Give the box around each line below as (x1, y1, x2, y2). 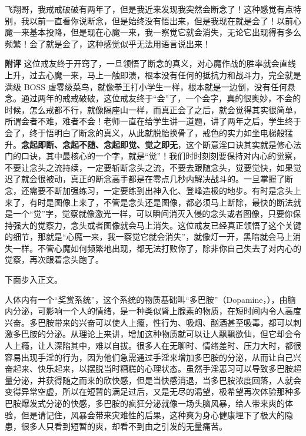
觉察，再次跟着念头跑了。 (5, 253, 104, 266)
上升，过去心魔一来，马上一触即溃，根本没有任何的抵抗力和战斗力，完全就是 (5, 68, 301, 81)
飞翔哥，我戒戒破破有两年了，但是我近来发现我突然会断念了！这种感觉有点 (5, 3, 293, 15)
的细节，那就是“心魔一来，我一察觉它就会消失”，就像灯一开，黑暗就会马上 (5, 230, 293, 243)
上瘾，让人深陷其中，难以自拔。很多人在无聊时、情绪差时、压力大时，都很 (12, 339, 301, 352)
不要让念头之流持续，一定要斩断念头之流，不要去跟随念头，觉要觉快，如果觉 (5, 161, 301, 173)
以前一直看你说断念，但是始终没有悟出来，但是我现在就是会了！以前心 (29, 14, 301, 27)
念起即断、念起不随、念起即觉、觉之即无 (21, 138, 178, 150)
